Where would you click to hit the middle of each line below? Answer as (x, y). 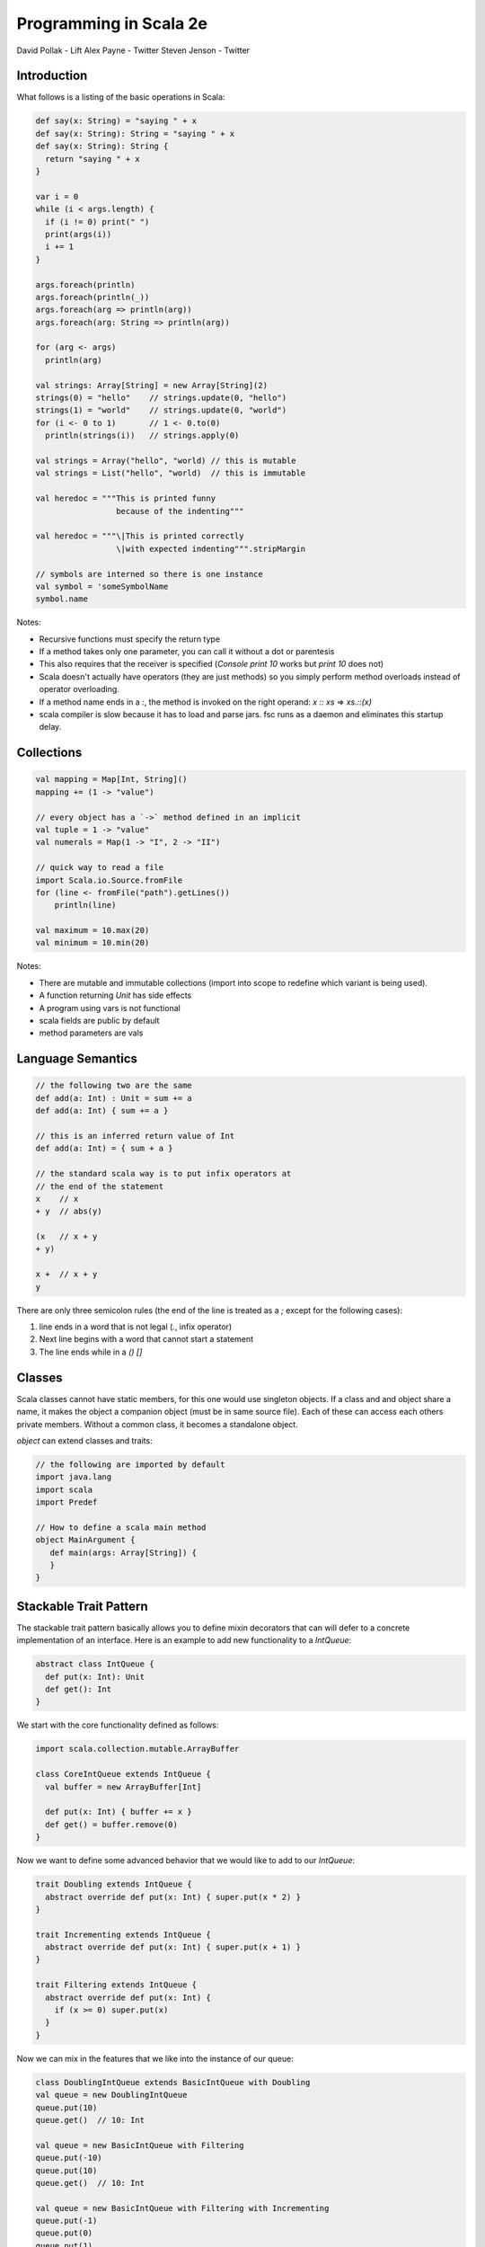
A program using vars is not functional (110, 1008)
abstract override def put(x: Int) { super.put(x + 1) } (173, 1947)
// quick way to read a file (100, 868)
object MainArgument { (85, 1540)
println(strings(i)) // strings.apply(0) (142, 435)
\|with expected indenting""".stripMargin (211, 549)
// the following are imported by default (130, 1464)
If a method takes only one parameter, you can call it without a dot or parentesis (187, 652)
